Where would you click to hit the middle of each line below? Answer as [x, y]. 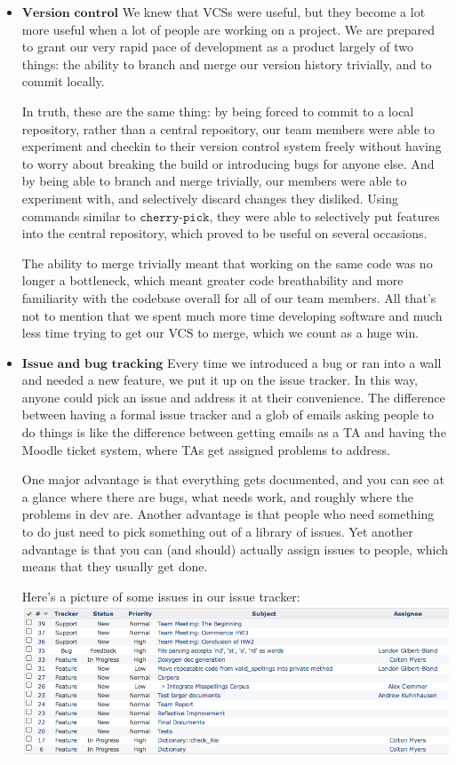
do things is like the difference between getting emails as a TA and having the [234, 432]
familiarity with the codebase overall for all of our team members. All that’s [229, 297]
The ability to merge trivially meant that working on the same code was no [227, 263]
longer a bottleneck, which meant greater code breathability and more [212, 280]
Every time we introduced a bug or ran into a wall [304, 362]
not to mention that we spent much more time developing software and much [232, 315]
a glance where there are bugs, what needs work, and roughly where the [217, 496]
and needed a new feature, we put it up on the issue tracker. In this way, [220, 380]
